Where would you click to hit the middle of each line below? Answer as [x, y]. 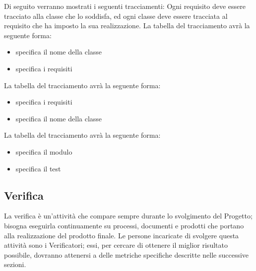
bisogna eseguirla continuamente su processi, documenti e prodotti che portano [124, 225]
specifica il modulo [44, 151]
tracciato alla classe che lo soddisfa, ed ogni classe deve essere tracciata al [116, 16]
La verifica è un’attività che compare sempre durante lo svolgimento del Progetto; [128, 216]
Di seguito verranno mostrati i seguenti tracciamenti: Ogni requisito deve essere [125, 6]
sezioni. [15, 264]
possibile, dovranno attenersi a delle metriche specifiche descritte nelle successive [127, 254]
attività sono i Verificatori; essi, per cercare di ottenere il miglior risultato [116, 245]
